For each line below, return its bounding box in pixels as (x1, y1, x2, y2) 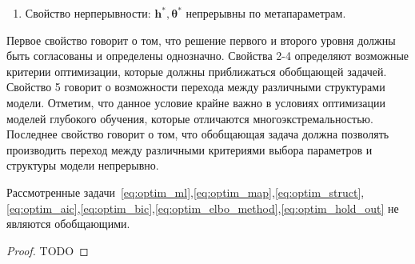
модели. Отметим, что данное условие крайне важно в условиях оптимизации (6, 94, 386, 110)
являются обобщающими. (6, 215, 130, 232)
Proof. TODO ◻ (6, 242, 89, 258)
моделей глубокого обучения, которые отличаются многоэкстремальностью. (6, 110, 373, 126)
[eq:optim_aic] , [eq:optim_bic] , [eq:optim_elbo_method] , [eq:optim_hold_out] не (6, 199, 399, 216)
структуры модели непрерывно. (6, 157, 159, 174)
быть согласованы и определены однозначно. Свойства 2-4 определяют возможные (6, 47, 409, 64)
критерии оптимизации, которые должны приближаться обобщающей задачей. (6, 62, 387, 79)
